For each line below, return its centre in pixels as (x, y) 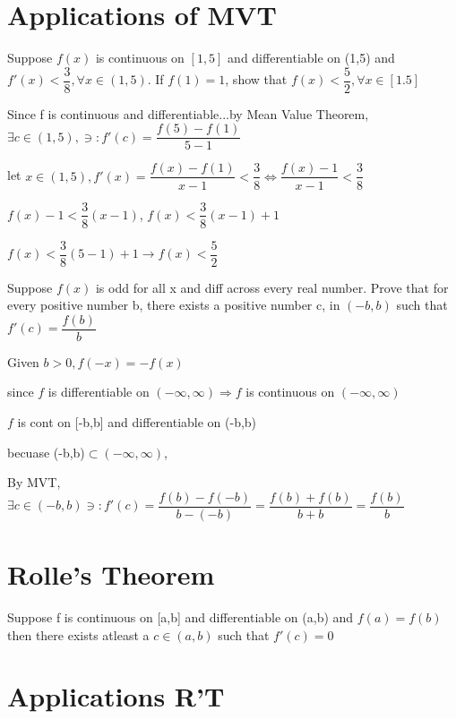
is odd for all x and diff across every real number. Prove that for (272, 287)
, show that (256, 79)
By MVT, (34, 482)
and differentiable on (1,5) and (311, 58)
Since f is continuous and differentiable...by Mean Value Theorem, (188, 113)
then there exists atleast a (78, 634)
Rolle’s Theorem (111, 574)
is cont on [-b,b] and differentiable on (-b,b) (137, 422)
